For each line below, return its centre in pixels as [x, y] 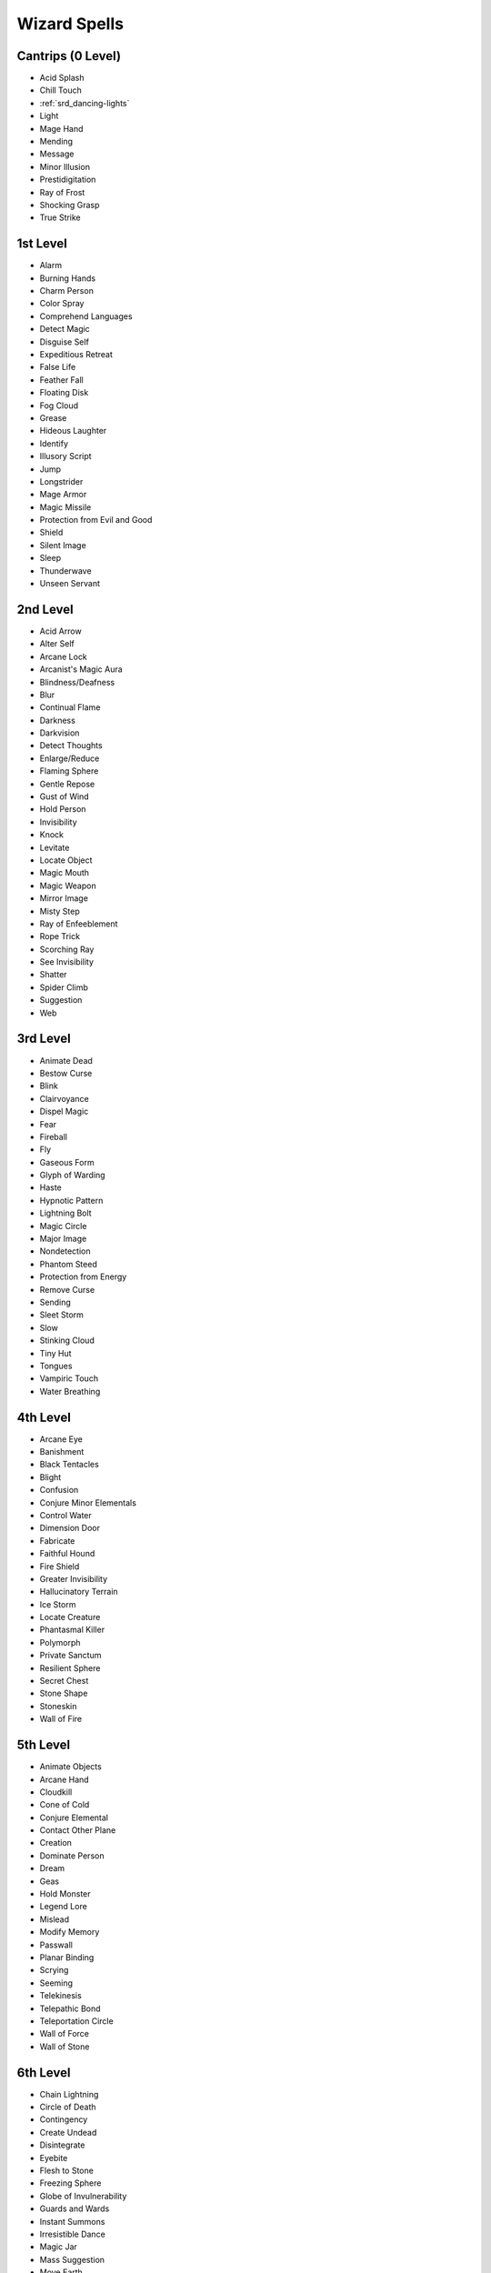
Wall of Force [65, 2034]
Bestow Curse [66, 1073]
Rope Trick [60, 936]
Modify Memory [70, 1932]
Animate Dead [66, 1060]
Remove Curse [67, 1289]
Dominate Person [72, 1856]
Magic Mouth [65, 873]
